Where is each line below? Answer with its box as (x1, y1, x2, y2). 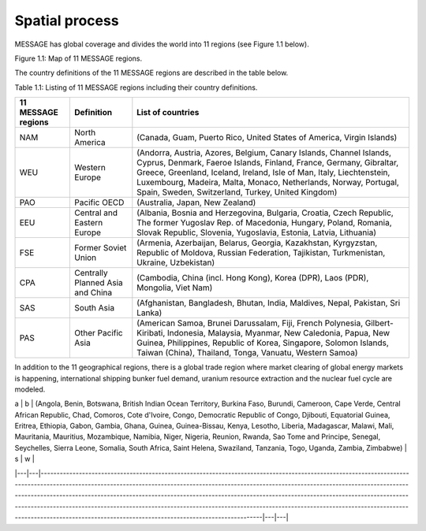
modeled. (14, 384, 46, 394)
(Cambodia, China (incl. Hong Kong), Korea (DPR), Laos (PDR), (136, 273, 369, 284)
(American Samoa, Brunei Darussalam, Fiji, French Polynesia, (136, 317, 363, 329)
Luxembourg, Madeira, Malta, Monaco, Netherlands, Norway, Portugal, (136, 177, 400, 188)
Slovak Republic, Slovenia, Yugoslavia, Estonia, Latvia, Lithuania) (136, 227, 377, 238)
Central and (74, 207, 118, 218)
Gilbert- (364, 317, 394, 329)
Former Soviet (74, 243, 127, 254)
